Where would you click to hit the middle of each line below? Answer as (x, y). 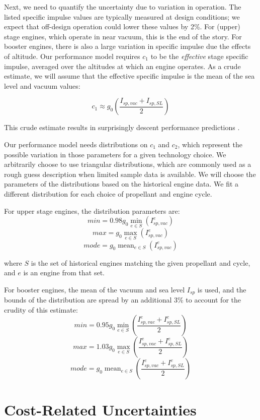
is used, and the (222, 289)
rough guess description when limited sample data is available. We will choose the (130, 174)
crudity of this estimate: (41, 309)
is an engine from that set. (64, 273)
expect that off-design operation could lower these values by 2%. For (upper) (122, 26)
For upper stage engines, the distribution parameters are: (92, 211)
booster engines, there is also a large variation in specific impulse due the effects (127, 46)
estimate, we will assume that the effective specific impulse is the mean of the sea (129, 76)
